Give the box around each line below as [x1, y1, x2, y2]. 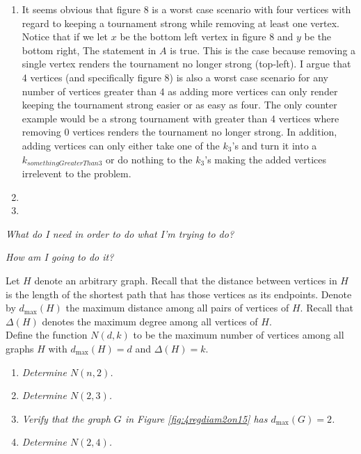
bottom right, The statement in [22, 42, 157, 57]
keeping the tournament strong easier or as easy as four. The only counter [22, 97, 337, 112]
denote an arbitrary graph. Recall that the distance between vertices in [34, 273, 337, 287]
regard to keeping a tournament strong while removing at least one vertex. [22, 15, 339, 30]
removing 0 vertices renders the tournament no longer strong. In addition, [22, 124, 337, 139]
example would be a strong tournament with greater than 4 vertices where [22, 111, 339, 125]
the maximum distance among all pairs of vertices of [65, 300, 289, 315]
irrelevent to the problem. [22, 165, 131, 180]
